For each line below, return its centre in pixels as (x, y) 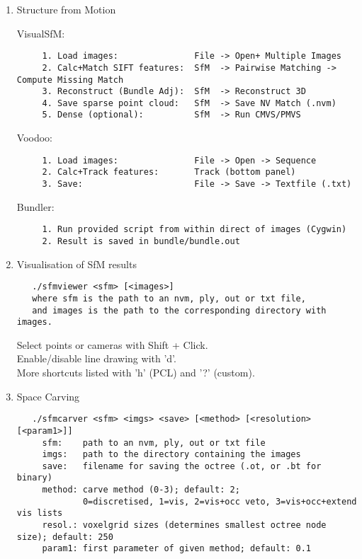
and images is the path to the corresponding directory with (179, 310)
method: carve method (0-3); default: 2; (141, 490)
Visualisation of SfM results (77, 264)
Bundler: (35, 206)
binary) (34, 478)
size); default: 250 (65, 537)
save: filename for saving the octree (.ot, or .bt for (182, 466)
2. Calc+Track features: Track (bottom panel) (169, 172)
